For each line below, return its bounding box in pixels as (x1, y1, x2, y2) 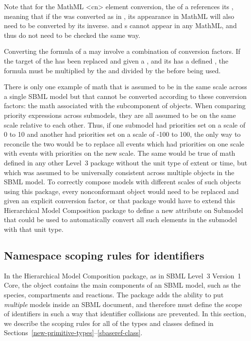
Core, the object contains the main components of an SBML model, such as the (4, 280, 241, 290)
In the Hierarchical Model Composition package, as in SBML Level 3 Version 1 (4, 270, 241, 280)
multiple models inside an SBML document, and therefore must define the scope (4, 299, 242, 309)
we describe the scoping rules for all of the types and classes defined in (4, 318, 214, 328)
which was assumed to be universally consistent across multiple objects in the (4, 167, 234, 177)
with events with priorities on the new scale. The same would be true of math (4, 148, 235, 158)
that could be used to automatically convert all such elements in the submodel (4, 214, 237, 225)
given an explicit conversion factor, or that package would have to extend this (4, 195, 235, 206)
